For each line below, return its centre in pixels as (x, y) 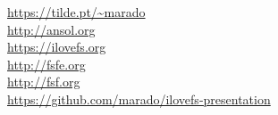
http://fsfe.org (46, 64)
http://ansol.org (51, 29)
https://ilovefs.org (57, 47)
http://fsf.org (44, 82)
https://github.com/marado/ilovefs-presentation (139, 99)
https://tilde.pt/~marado (76, 12)
